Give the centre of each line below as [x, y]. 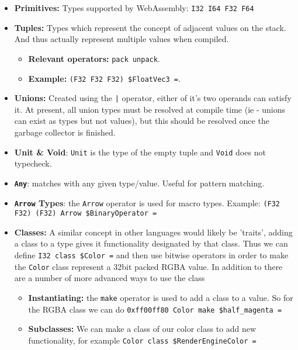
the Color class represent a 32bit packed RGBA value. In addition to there [148, 266]
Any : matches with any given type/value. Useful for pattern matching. [139, 183]
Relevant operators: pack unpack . [94, 58]
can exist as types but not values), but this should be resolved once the [142, 121]
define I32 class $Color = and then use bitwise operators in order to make [151, 255]
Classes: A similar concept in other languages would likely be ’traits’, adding [153, 232]
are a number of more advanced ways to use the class [110, 278]
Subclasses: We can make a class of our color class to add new [142, 329]
